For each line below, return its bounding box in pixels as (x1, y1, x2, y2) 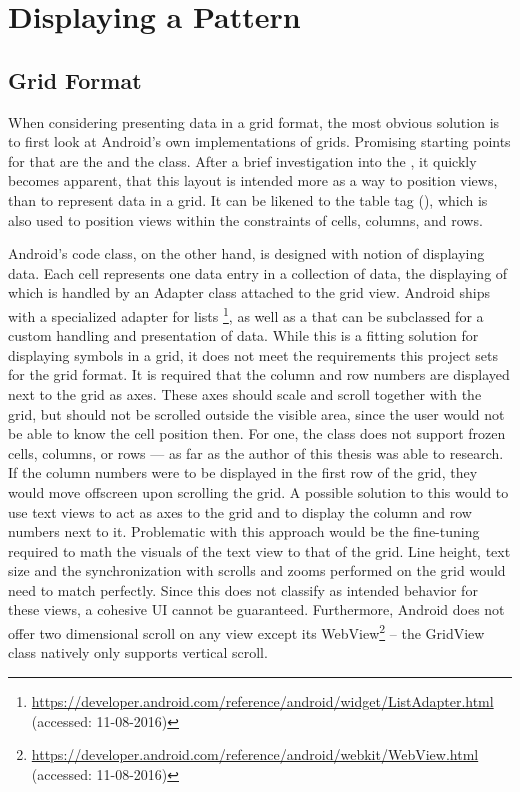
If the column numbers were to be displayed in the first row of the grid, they (8, 462, 478, 483)
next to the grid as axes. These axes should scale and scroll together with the (8, 383, 482, 404)
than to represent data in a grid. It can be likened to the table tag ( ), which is (8, 189, 488, 210)
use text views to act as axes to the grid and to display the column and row (8, 501, 472, 522)
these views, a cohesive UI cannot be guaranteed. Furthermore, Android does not (8, 599, 505, 620)
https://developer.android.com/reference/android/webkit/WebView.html (31, 744, 479, 765)
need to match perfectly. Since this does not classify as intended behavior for (8, 579, 478, 600)
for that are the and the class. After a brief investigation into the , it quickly (8, 150, 477, 171)
